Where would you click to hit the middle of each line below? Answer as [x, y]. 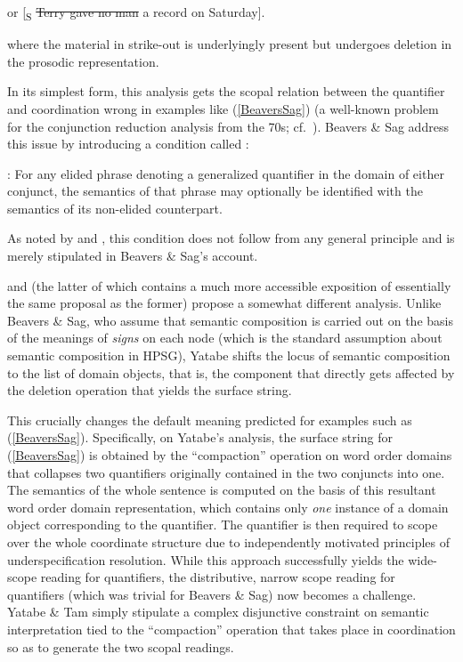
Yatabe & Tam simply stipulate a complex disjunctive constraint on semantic [218, 612]
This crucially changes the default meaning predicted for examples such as [210, 420]
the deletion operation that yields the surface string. [150, 390]
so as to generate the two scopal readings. [121, 646]
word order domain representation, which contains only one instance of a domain [228, 507]
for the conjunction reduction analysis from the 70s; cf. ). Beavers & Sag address [228, 126]
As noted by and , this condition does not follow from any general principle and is [231, 238]
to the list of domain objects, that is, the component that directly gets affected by [231, 372]
